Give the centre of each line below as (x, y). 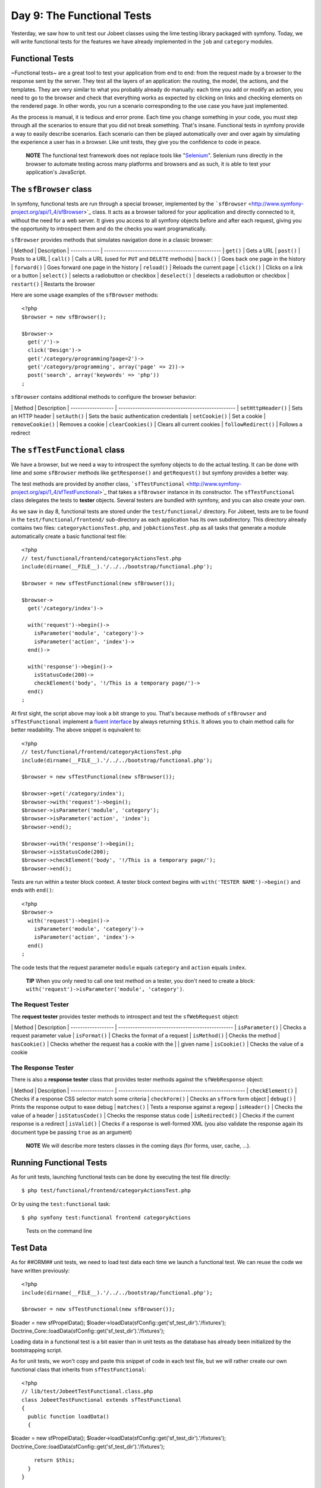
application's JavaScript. (56, 172)
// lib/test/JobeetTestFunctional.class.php (88, 1392)
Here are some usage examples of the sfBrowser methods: (85, 295)
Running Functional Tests (59, 1163)
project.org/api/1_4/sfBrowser (47, 212)
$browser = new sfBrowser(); (64, 317)
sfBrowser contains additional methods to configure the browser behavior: (104, 397)
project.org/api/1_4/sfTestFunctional (55, 492)
